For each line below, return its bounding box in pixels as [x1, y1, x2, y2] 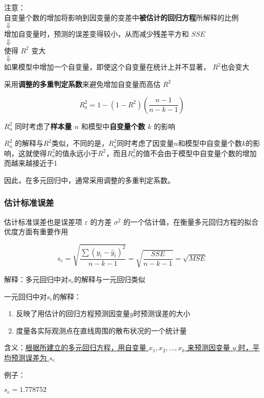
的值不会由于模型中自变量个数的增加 [136, 147, 257, 158]
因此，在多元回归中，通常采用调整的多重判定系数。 [4, 174, 175, 185]
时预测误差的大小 [133, 308, 190, 319]
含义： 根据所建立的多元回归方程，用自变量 [4, 342, 146, 353]
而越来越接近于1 [4, 158, 57, 168]
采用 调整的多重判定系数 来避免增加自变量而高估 [4, 78, 160, 89]
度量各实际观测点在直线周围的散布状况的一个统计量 [16, 325, 187, 335]
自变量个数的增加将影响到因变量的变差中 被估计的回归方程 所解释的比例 [4, 12, 239, 22]
